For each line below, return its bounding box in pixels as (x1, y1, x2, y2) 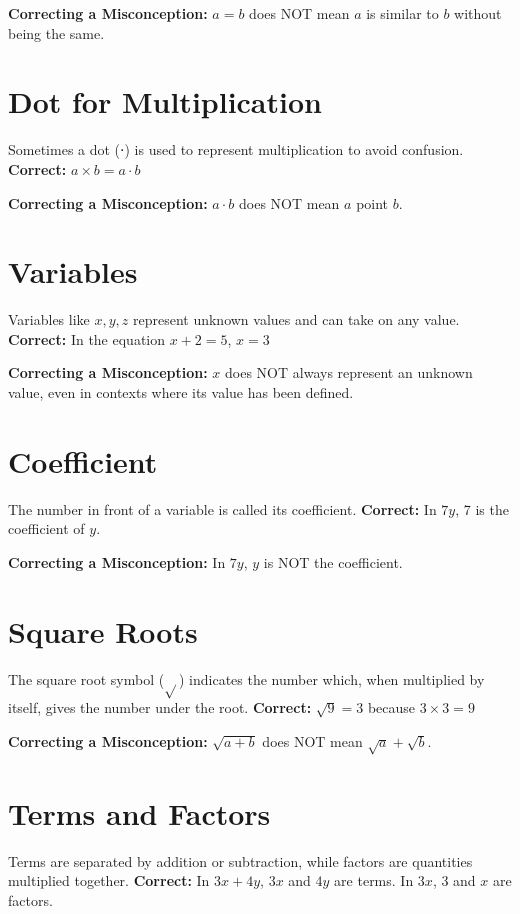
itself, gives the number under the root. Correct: (8, 697, 312, 718)
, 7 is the (455, 498, 509, 519)
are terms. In (334, 870, 414, 891)
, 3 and (432, 870, 476, 891)
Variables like (8, 309, 90, 330)
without (454, 3, 502, 23)
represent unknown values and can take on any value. (132, 309, 460, 330)
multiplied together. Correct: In (8, 870, 210, 891)
